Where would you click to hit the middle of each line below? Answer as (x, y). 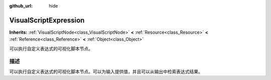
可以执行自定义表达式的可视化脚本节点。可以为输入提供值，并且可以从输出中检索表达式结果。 (106, 71)
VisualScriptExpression (47, 20)
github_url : (21, 6)
